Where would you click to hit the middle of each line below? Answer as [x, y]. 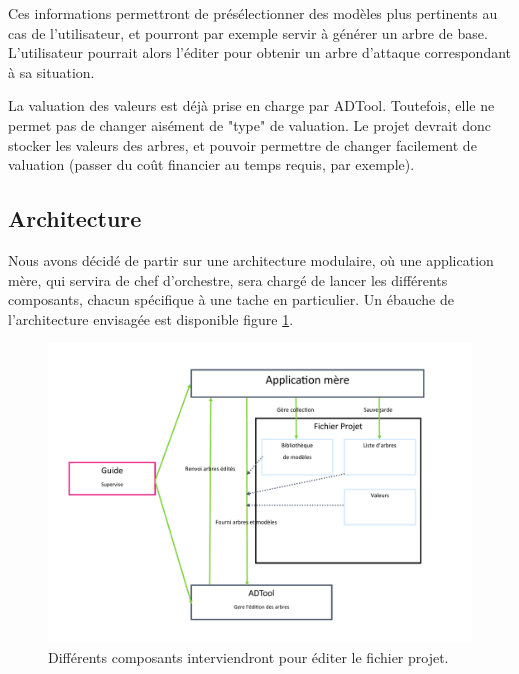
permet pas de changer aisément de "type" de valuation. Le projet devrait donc [250, 124]
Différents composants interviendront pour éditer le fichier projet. [248, 656]
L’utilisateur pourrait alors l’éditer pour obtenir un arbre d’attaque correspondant [260, 52]
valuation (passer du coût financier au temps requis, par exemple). [211, 164]
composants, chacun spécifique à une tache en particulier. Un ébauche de [231, 299]
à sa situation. [51, 71]
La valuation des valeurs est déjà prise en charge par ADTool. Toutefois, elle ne [251, 105]
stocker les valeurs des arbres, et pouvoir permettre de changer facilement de [242, 144]
